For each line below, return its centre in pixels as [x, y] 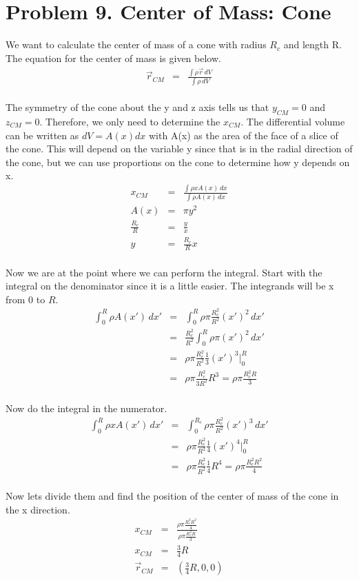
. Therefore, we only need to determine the [130, 121]
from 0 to [25, 299]
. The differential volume [293, 121]
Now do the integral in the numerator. [86, 408]
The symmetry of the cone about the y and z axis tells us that [137, 107]
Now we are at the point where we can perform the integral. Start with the [164, 272]
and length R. [312, 44]
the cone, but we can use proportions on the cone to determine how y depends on [178, 162]
